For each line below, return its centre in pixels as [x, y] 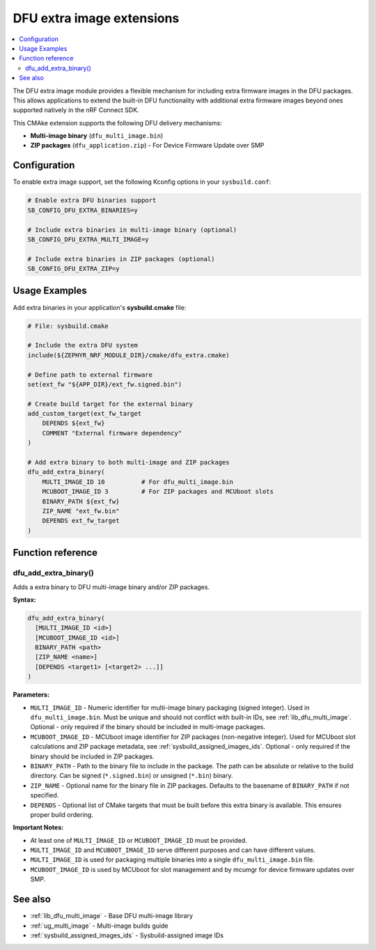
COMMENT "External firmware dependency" [112, 433]
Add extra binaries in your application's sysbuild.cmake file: [100, 307]
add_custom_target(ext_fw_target [85, 414]
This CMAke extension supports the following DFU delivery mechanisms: [117, 123]
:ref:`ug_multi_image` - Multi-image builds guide [99, 926]
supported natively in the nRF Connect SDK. [76, 110]
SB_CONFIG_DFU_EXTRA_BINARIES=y [83, 210]
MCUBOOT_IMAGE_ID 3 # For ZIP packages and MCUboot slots [158, 492]
